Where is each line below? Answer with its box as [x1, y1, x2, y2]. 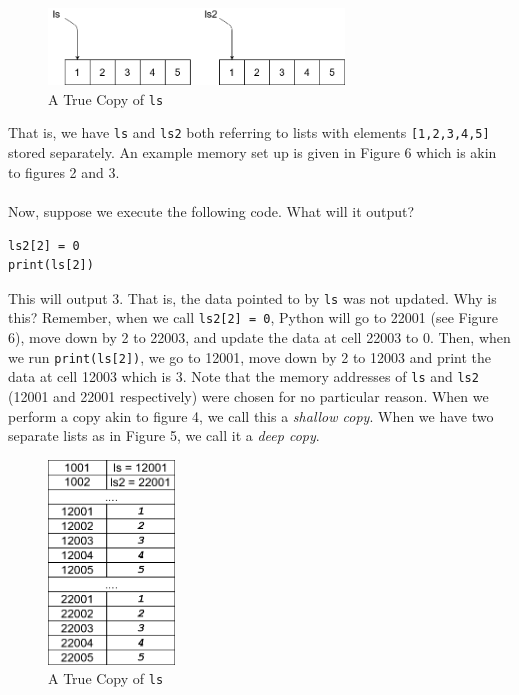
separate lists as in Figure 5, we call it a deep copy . [8, 425, 320, 446]
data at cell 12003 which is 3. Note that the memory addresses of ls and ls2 [8, 366, 479, 387]
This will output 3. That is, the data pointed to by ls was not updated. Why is [8, 287, 497, 308]
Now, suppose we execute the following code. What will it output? [8, 200, 415, 221]
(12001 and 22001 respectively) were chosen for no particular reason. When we [8, 385, 489, 406]
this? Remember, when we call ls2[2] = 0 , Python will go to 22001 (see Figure [8, 307, 499, 328]
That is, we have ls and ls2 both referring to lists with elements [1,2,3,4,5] [8, 122, 490, 143]
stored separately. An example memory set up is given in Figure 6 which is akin [8, 142, 497, 163]
